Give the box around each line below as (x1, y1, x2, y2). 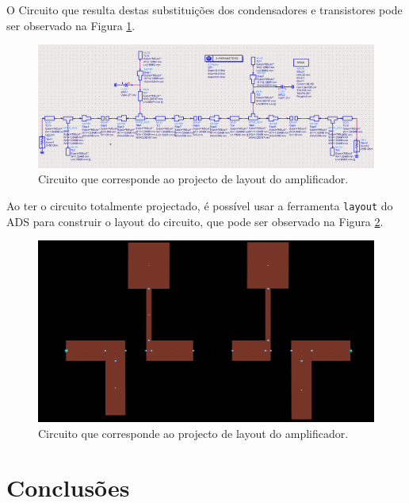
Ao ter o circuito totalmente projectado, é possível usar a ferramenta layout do (6, 198, 393, 214)
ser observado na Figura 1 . (6, 17, 136, 33)
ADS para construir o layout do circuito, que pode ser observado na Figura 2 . (6, 213, 384, 229)
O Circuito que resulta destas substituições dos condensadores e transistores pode (6, 2, 403, 17)
